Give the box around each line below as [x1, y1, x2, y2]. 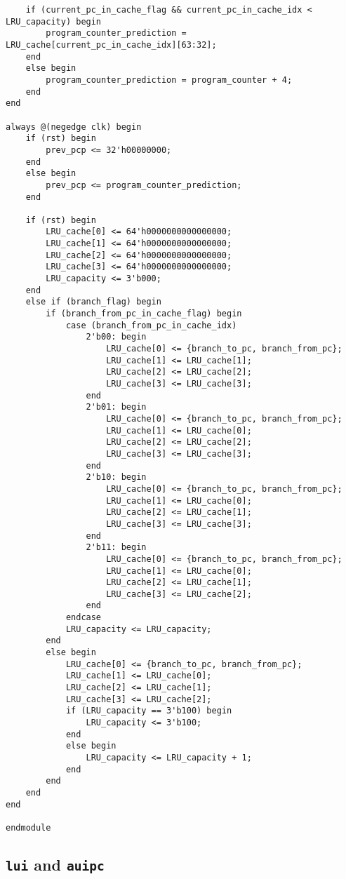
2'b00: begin [86, 332, 147, 342]
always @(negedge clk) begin [6, 121, 142, 132]
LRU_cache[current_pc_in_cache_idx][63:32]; [6, 39, 217, 50]
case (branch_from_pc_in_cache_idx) [65, 320, 237, 330]
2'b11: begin [86, 542, 147, 553]
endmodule [6, 822, 51, 833]
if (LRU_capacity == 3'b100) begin [65, 706, 232, 716]
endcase [65, 612, 102, 623]
